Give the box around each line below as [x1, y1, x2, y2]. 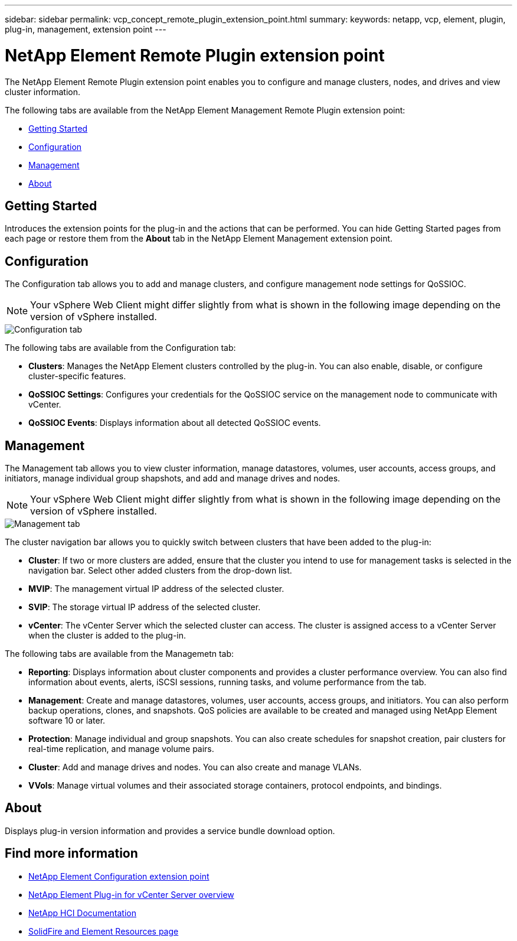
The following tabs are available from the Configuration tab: [5, 343, 236, 353]
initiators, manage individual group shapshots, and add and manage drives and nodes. [5, 473, 341, 484]
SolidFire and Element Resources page [28, 926, 179, 936]
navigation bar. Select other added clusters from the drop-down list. [28, 565, 292, 576]
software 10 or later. [28, 715, 106, 726]
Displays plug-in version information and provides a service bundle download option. [5, 825, 335, 836]
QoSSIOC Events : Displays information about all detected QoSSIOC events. [28, 418, 321, 428]
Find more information [5, 846, 138, 861]
